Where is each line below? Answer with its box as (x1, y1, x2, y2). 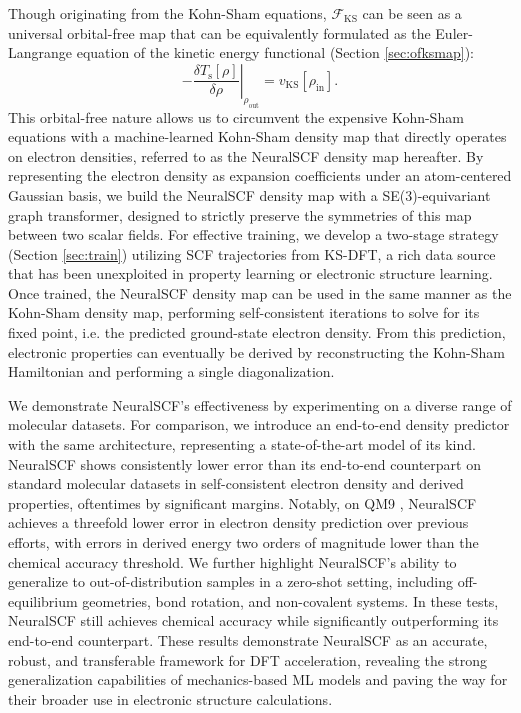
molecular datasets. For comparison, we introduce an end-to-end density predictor (8, 414, 510, 435)
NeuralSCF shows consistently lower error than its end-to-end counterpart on (8, 453, 481, 474)
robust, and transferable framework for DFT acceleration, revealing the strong (8, 649, 487, 670)
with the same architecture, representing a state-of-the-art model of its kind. (8, 434, 476, 455)
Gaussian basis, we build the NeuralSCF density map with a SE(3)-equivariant (8, 184, 491, 205)
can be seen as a (362, 3, 462, 23)
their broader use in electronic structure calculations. (8, 688, 333, 709)
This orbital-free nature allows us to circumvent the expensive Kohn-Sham (8, 106, 464, 127)
